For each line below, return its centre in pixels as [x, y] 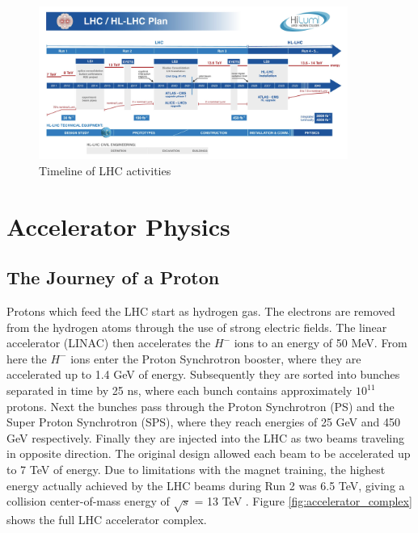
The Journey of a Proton [113, 277]
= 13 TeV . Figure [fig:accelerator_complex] [303, 501]
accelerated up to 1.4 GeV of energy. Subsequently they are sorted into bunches [203, 374]
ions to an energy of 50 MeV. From [321, 343]
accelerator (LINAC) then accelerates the [109, 343]
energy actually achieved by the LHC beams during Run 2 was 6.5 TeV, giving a [206, 485]
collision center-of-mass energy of [88, 501]
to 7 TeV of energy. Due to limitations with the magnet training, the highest [196, 469]
